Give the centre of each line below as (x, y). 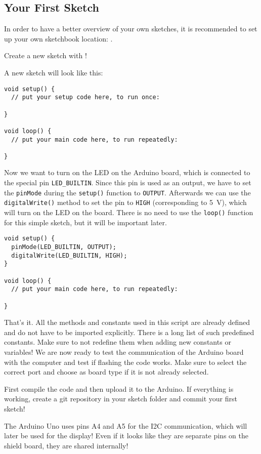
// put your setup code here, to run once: (85, 97)
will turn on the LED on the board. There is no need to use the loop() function (129, 212)
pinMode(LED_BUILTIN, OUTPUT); (64, 247)
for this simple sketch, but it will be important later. (85, 222)
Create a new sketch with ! (46, 55)
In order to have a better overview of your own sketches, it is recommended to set (131, 29)
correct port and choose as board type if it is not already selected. (106, 372)
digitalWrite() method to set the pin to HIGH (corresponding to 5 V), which (125, 202)
